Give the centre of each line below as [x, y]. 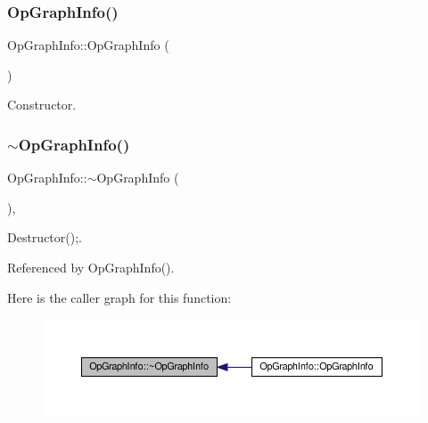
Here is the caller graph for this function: [119, 297]
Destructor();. [45, 237]
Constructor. [42, 105]
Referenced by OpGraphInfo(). [91, 267]
